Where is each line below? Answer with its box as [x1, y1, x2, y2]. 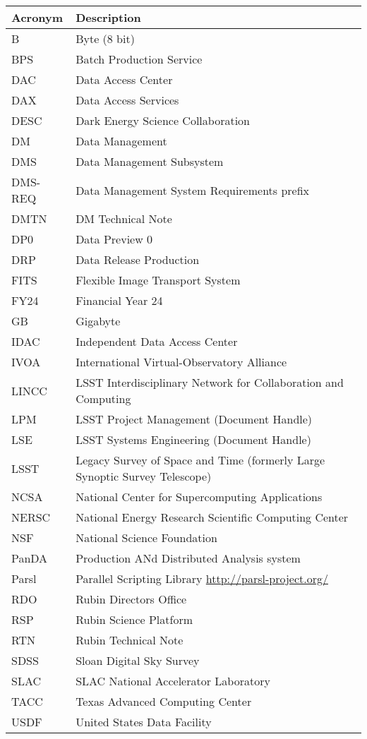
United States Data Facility [76, 714, 212, 730]
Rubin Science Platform [76, 611, 193, 627]
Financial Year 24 [76, 292, 163, 308]
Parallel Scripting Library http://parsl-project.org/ [76, 570, 328, 587]
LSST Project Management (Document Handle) [76, 411, 313, 427]
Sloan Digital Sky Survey [76, 652, 200, 668]
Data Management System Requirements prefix [76, 181, 310, 198]
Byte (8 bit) [76, 30, 135, 47]
